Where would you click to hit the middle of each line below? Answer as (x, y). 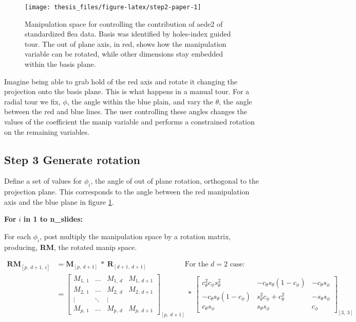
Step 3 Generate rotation (72, 159)
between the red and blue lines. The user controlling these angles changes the (126, 111)
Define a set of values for (43, 181)
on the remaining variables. (47, 131)
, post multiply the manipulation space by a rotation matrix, (135, 236)
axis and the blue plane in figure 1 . (59, 201)
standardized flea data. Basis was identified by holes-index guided (128, 34)
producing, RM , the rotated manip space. (71, 247)
